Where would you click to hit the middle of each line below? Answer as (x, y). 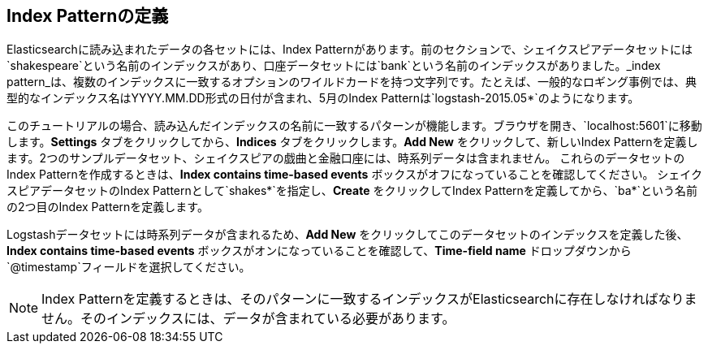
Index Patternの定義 (88, 16)
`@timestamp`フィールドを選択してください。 (129, 267)
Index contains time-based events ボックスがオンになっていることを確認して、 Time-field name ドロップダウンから (319, 251)
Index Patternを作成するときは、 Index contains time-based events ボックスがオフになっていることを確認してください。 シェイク (355, 175)
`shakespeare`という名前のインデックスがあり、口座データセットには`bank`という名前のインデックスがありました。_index (334, 66)
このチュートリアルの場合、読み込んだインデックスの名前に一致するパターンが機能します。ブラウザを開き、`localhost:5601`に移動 (354, 126)
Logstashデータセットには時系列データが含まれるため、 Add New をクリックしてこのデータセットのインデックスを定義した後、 (348, 235)
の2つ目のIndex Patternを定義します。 (108, 207)
